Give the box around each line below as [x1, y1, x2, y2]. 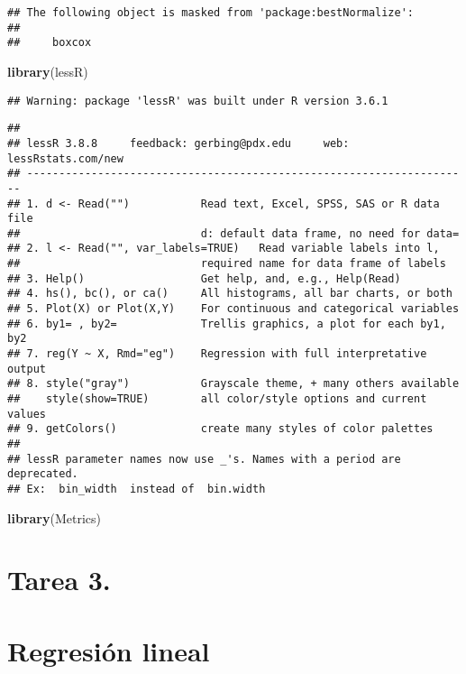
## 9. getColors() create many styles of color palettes [7, 422, 434, 436]
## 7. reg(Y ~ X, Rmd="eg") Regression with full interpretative [7, 347, 427, 361]
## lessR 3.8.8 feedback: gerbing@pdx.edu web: [7, 136, 350, 150]
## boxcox [7, 36, 92, 50]
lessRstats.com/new [7, 152, 123, 165]
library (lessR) [7, 61, 88, 80]
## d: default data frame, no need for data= [7, 226, 460, 240]
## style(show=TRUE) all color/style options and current [7, 392, 427, 406]
